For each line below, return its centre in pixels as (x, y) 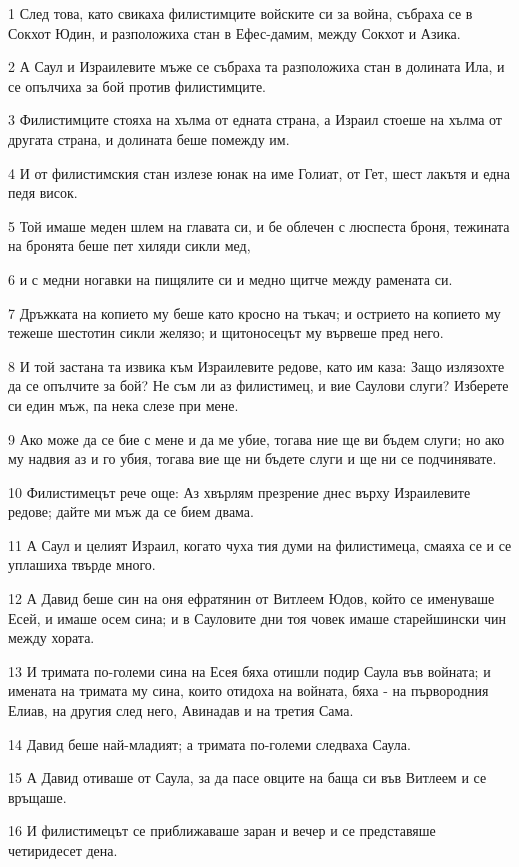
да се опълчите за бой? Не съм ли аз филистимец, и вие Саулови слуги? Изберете (258, 385)
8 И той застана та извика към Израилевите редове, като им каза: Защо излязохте (256, 365)
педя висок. (43, 192)
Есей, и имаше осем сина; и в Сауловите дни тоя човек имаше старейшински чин (257, 617)
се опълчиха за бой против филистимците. (137, 85)
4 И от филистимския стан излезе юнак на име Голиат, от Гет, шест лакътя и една (259, 172)
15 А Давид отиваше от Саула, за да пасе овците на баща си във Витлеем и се (247, 777)
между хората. (51, 637)
